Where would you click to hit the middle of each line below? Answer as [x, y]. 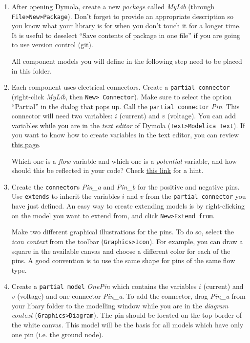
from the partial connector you [196, 196]
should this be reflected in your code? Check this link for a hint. [107, 170]
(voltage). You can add [201, 116]
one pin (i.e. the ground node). [57, 334]
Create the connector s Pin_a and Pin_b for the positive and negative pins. [125, 186]
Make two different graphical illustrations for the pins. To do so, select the [123, 232]
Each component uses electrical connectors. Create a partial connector [121, 87]
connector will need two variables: [62, 116]
